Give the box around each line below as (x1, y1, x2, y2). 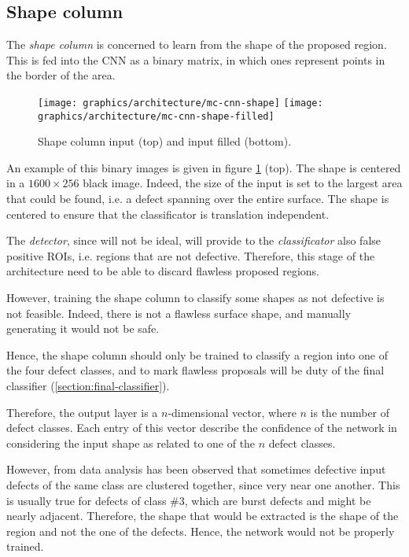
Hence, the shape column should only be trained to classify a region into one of (6, 346, 388, 363)
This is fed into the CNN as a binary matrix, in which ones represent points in (6, 51, 385, 68)
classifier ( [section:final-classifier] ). (6, 378, 170, 394)
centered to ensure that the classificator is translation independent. (6, 205, 330, 222)
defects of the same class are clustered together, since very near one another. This (6, 476, 400, 492)
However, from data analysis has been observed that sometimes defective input (6, 461, 386, 478)
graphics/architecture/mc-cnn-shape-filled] (38, 110, 275, 122)
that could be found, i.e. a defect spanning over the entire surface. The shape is (6, 190, 389, 207)
